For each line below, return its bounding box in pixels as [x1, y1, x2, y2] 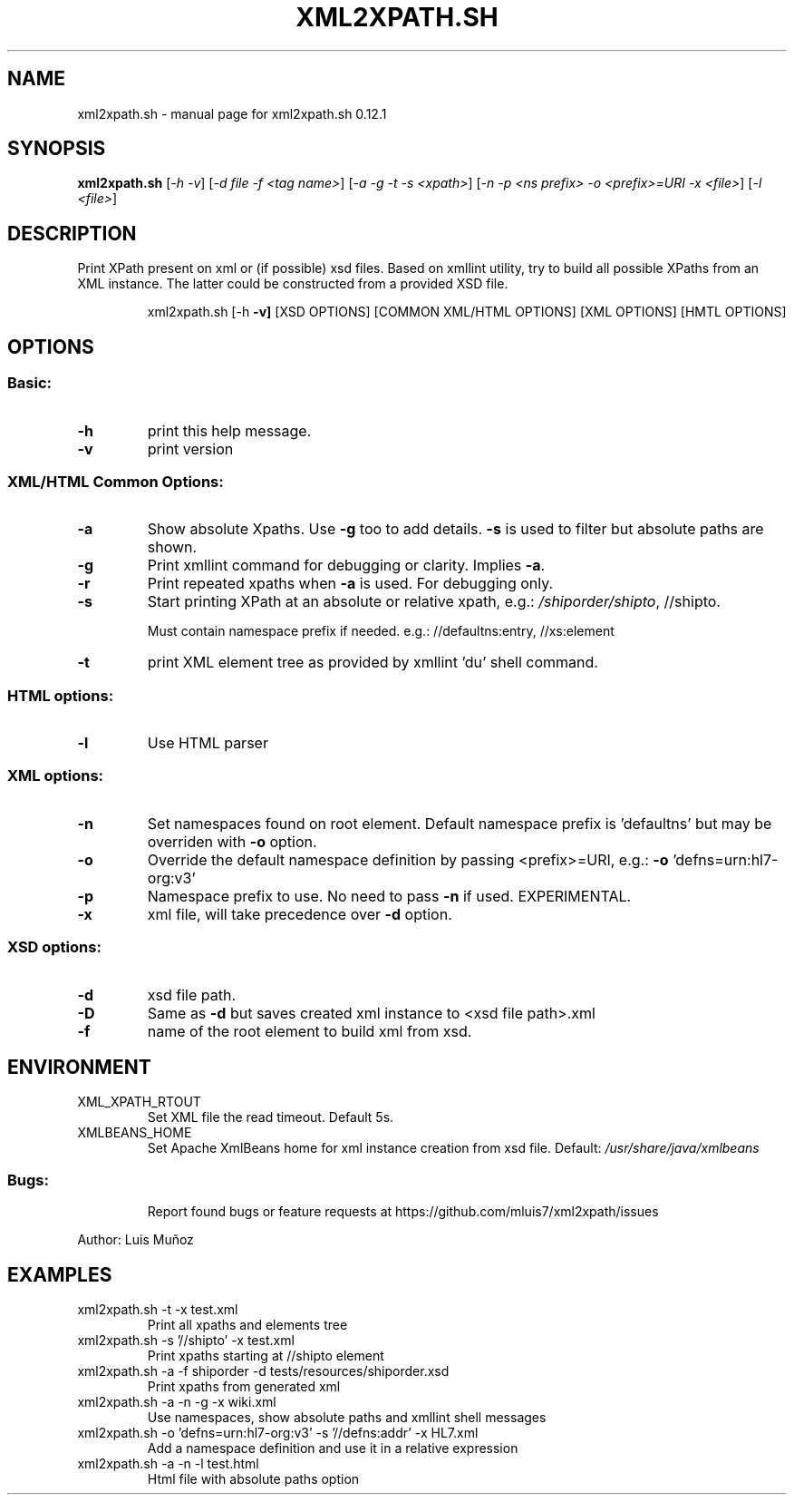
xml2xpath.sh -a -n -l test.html [77, 1455, 259, 1471]
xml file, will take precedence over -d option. [147, 904, 452, 923]
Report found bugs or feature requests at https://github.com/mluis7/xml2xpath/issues [147, 1204, 659, 1220]
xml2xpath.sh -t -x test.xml [77, 1301, 238, 1317]
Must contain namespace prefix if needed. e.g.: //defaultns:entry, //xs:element [147, 623, 615, 639]
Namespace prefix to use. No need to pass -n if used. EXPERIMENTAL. [147, 886, 632, 905]
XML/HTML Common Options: [7, 472, 224, 491]
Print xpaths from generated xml [147, 1378, 341, 1394]
